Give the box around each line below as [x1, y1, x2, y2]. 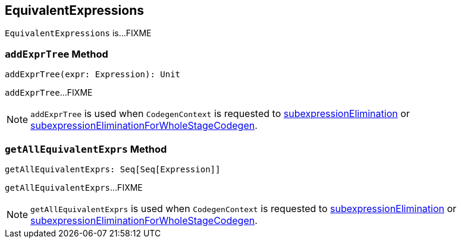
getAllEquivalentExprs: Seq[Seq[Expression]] [5, 164, 221, 174]
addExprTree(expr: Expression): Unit [5, 70, 181, 80]
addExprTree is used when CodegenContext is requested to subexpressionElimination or [30, 108, 410, 120]
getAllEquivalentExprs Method [5, 143, 167, 155]
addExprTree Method [5, 48, 108, 60]
